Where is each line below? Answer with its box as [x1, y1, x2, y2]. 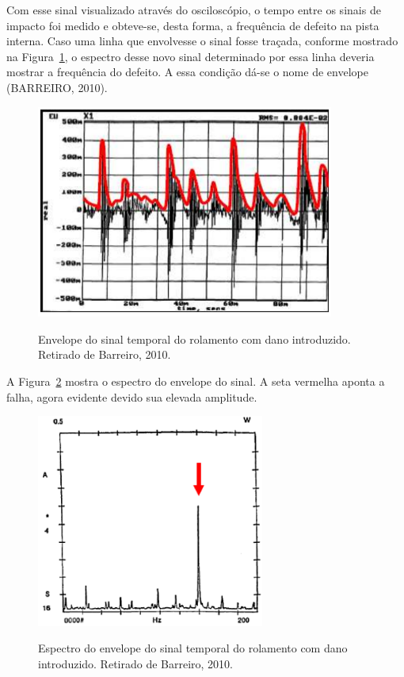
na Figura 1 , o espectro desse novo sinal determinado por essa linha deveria [6, 48, 375, 64]
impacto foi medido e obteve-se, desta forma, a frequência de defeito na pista [6, 17, 379, 33]
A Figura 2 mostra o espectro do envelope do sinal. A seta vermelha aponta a [6, 372, 385, 389]
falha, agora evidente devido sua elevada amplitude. [6, 388, 257, 405]
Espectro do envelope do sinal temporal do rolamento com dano [38, 640, 348, 656]
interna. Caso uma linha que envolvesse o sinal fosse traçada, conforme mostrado [6, 33, 398, 49]
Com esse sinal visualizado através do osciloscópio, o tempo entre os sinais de [6, 2, 381, 17]
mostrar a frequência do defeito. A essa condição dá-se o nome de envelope [6, 63, 368, 80]
